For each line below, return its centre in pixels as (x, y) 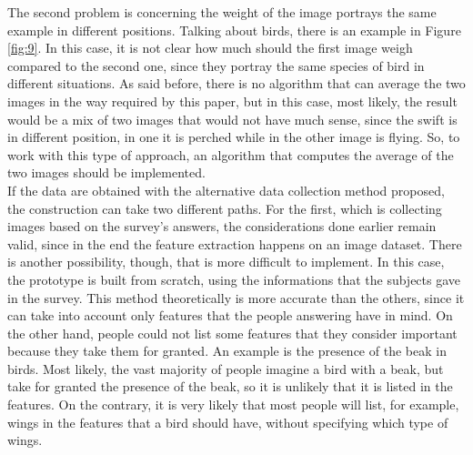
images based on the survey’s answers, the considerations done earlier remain (222, 226)
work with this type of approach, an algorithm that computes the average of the (231, 154)
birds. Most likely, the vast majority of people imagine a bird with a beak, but (226, 368)
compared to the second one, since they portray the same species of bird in (216, 65)
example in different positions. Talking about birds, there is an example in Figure (234, 30)
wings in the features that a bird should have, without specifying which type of (228, 422)
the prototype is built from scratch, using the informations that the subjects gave (234, 279)
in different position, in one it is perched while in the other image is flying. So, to (234, 137)
